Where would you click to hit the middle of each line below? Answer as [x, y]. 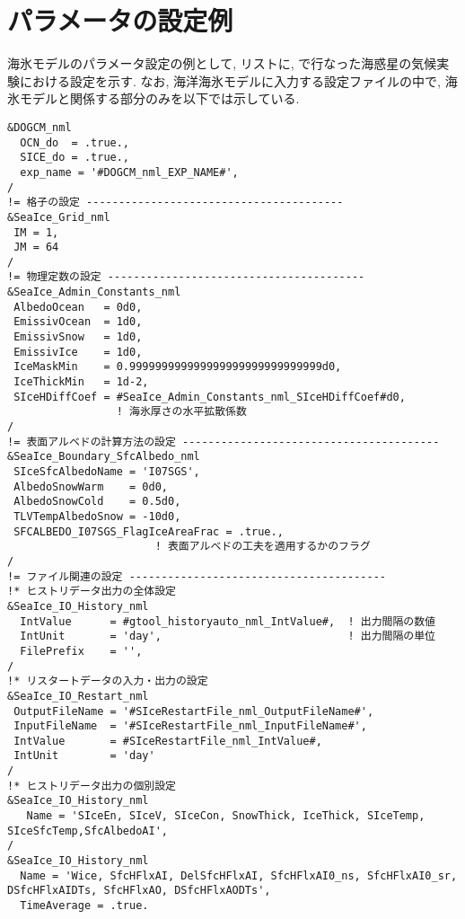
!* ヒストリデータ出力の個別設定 [92, 786]
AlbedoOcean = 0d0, [78, 307]
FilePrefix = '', [81, 651]
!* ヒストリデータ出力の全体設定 [92, 592]
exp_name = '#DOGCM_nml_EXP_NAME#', [129, 172]
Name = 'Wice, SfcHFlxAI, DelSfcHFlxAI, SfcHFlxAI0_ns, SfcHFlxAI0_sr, [239, 875]
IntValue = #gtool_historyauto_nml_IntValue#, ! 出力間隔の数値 [228, 621]
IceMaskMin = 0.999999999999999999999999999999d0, [178, 367]
